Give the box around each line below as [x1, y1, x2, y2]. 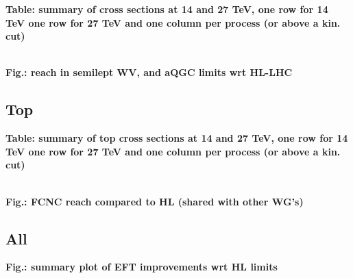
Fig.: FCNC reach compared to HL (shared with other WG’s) [5, 194, 304, 208]
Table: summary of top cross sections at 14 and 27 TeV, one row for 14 [5, 131, 348, 145]
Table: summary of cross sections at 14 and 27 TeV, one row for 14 [5, 2, 328, 16]
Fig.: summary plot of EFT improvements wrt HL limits [5, 260, 278, 274]
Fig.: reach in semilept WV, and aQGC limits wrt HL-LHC [5, 65, 293, 79]
